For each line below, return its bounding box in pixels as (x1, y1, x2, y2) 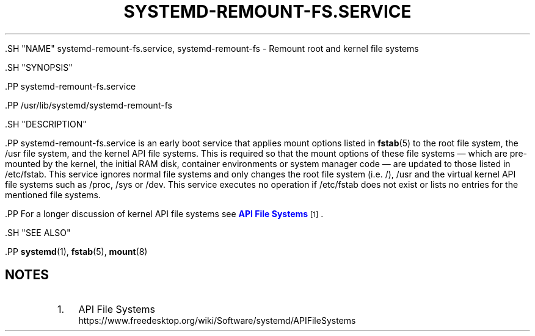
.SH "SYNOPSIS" (5, 62, 73, 73)
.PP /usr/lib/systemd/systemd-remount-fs (5, 99, 172, 110)
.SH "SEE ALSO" (5, 227, 71, 238)
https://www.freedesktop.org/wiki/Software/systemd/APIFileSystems (78, 315, 356, 326)
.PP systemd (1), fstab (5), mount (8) (5, 246, 148, 257)
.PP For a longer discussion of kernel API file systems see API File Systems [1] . (5, 208, 324, 219)
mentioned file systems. (5, 189, 101, 200)
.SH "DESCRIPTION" (5, 118, 87, 129)
